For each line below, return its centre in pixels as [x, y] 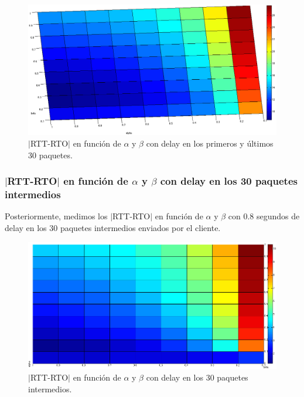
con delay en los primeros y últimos [210, 143]
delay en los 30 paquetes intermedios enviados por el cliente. [113, 227]
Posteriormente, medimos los [56, 216]
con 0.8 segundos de [264, 216]
